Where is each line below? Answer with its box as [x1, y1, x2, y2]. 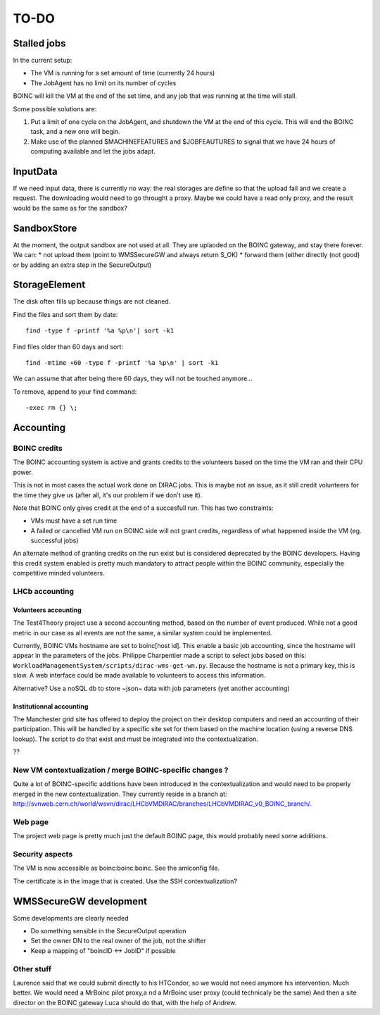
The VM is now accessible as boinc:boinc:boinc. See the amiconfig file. [13, 864, 220, 873]
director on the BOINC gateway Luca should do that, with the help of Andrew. [13, 998, 237, 1007]
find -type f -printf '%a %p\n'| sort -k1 [25, 327, 175, 335]
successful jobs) [30, 536, 79, 545]
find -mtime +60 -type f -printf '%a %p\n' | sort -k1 [25, 359, 219, 367]
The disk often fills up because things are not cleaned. [13, 297, 171, 306]
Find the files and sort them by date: [13, 310, 118, 318]
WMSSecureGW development [13, 895, 148, 907]
